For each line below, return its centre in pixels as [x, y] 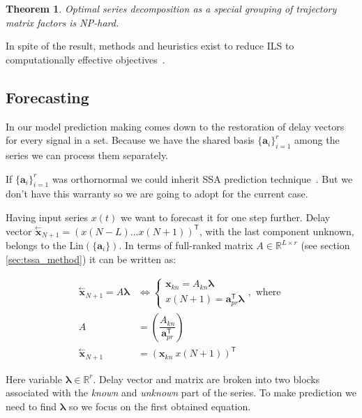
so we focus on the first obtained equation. [160, 406]
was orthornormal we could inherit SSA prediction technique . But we [202, 178]
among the [317, 140]
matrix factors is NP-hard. [62, 22]
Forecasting [47, 97]
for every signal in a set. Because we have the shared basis [130, 140]
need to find [31, 406]
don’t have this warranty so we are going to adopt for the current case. [157, 194]
